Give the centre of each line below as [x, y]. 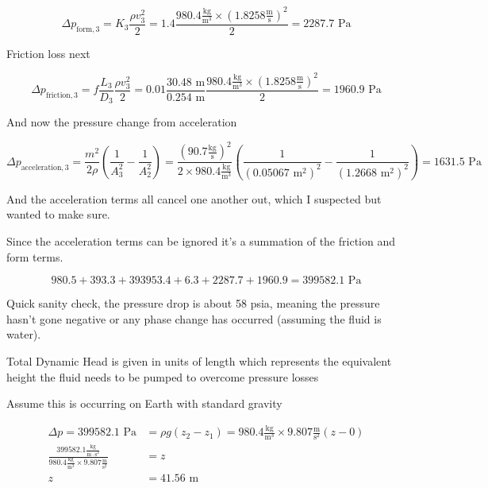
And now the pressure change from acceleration [122, 122]
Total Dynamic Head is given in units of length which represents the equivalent [199, 361]
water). [24, 334]
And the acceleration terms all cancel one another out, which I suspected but [194, 198]
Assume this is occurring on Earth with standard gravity [144, 403]
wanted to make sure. [58, 214]
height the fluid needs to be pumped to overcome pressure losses [163, 376]
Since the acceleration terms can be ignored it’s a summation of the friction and [201, 241]
